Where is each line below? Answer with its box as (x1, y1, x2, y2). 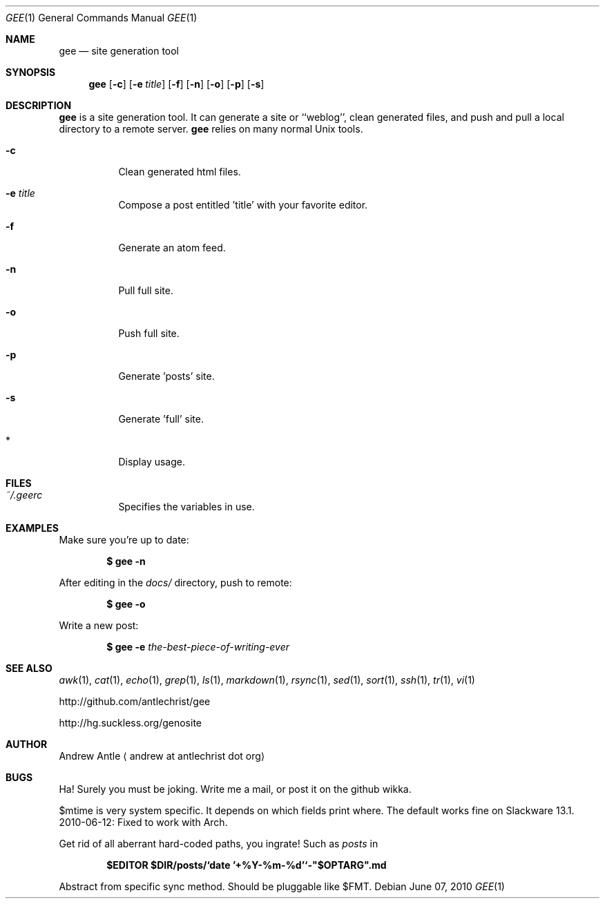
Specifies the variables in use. (118, 501, 255, 512)
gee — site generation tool (59, 45, 180, 57)
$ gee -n (106, 555, 146, 567)
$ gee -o (106, 598, 146, 610)
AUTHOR (6, 738, 48, 750)
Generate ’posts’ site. (118, 370, 215, 382)
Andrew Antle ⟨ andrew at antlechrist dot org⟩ (59, 750, 265, 762)
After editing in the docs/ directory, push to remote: (59, 577, 292, 588)
